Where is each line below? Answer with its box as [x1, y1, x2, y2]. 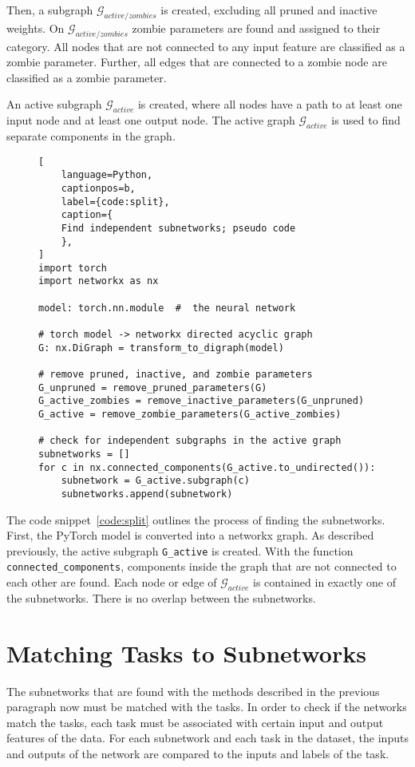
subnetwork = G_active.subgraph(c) [61, 475, 250, 487]
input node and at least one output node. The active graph [6, 112, 295, 128]
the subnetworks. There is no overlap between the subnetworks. [6, 589, 316, 606]
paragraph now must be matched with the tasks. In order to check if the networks [6, 698, 407, 715]
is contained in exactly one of [253, 574, 396, 591]
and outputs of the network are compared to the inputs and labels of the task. [6, 745, 389, 762]
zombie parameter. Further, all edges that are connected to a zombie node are [6, 53, 387, 70]
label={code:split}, [61, 196, 170, 208]
